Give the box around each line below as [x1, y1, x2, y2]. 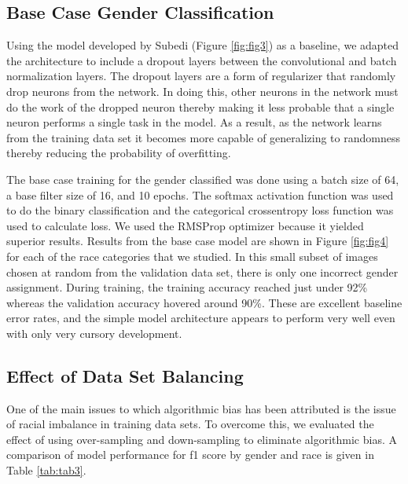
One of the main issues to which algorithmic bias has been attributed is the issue [6, 400, 396, 416]
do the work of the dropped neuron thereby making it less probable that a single [6, 98, 395, 115]
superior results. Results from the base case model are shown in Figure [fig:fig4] [6, 233, 389, 249]
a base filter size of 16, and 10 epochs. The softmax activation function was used [6, 186, 394, 203]
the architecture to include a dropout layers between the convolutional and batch [6, 52, 397, 68]
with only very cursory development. [6, 324, 182, 341]
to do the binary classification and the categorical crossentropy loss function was [6, 202, 394, 218]
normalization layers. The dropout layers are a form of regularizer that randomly [6, 68, 396, 84]
